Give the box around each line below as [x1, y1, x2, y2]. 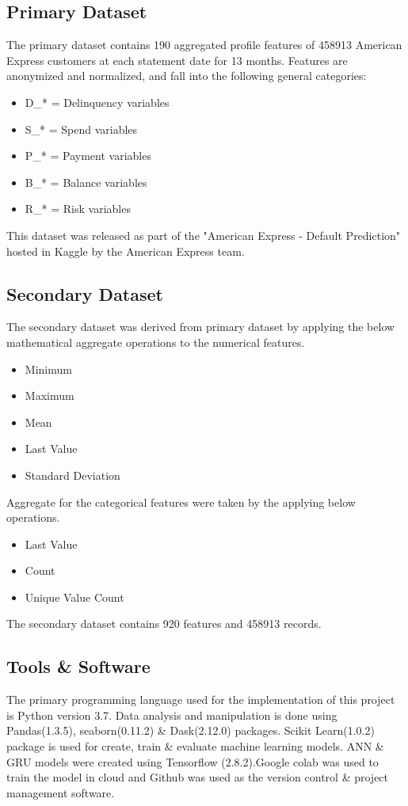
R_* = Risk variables [25, 200, 131, 217]
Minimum [25, 360, 72, 377]
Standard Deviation [25, 466, 120, 483]
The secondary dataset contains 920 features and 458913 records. [6, 615, 322, 632]
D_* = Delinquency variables [25, 93, 170, 110]
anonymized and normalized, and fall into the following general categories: [6, 67, 367, 84]
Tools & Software [6, 654, 151, 679]
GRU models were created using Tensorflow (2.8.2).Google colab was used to [6, 753, 379, 770]
